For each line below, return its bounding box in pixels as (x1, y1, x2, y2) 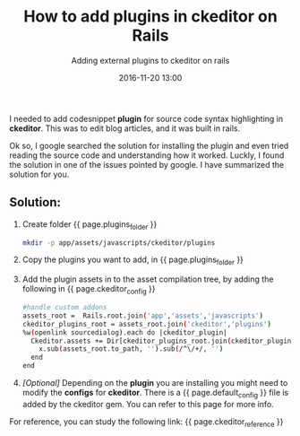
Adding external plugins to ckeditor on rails (71, 55, 230, 65)
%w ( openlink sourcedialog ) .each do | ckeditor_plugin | (21, 327, 227, 337)
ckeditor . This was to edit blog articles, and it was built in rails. (9, 123, 240, 134)
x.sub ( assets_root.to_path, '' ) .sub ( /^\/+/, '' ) (39, 344, 224, 353)
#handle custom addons (21, 303, 107, 312)
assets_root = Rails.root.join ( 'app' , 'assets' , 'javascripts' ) (21, 311, 264, 320)
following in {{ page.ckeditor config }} (21, 283, 156, 297)
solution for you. (9, 169, 70, 179)
